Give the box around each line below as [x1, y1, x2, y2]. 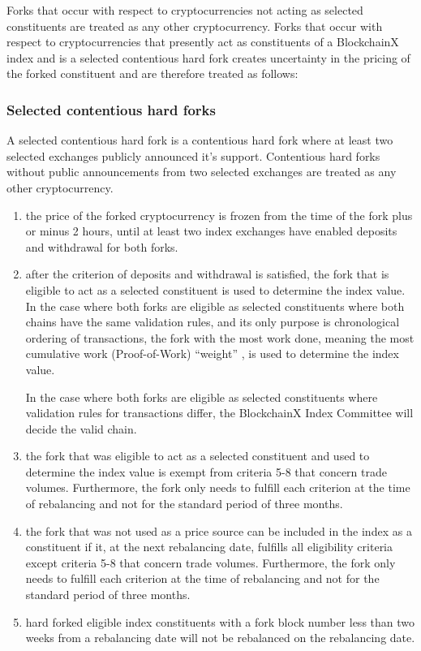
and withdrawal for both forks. [25, 238, 178, 255]
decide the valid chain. [25, 420, 137, 437]
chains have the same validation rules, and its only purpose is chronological [25, 313, 400, 330]
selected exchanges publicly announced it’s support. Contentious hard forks [6, 147, 380, 164]
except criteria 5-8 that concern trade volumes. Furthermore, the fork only [25, 554, 396, 571]
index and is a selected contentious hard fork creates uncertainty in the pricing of [6, 49, 410, 66]
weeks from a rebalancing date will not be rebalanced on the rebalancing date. [25, 629, 415, 646]
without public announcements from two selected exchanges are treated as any [6, 163, 397, 180]
